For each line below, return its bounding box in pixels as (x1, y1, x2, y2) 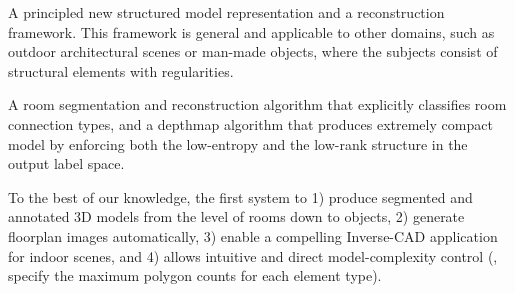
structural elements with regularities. (8, 60, 234, 81)
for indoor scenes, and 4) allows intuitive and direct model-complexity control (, (8, 245, 498, 266)
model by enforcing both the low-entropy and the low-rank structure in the (8, 133, 468, 154)
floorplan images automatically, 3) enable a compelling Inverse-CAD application (8, 225, 498, 246)
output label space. (8, 153, 125, 174)
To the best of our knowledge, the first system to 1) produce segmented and (8, 186, 473, 207)
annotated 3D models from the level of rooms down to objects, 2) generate (8, 206, 465, 227)
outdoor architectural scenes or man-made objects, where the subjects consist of (8, 41, 498, 62)
